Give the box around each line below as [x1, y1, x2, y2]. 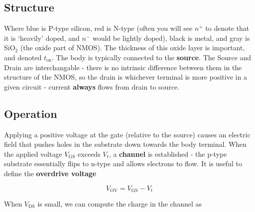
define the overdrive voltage [4, 168, 97, 178]
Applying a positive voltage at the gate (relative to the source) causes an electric [4, 129, 251, 139]
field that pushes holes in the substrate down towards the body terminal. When [4, 139, 247, 149]
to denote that [205, 23, 250, 33]
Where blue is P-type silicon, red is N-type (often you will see [4, 23, 193, 33]
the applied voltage [4, 148, 62, 159]
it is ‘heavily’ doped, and [4, 32, 80, 43]
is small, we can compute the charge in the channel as [37, 198, 202, 209]
